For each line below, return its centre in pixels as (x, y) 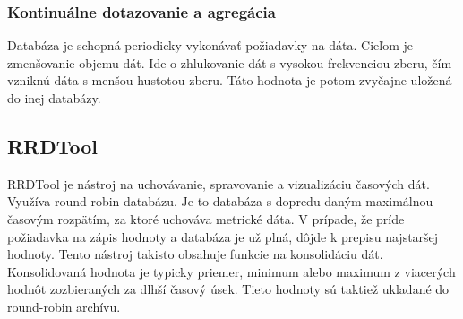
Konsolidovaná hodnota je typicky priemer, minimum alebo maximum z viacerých (231, 271)
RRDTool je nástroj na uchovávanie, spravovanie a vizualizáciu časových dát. (219, 183)
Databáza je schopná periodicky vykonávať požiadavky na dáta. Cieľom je (210, 45)
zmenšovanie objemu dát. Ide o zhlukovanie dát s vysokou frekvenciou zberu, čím (230, 62)
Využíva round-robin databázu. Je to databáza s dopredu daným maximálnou (220, 201)
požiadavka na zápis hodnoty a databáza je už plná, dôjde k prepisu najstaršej (223, 236)
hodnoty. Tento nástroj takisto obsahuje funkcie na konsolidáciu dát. (195, 254)
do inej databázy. (54, 98)
